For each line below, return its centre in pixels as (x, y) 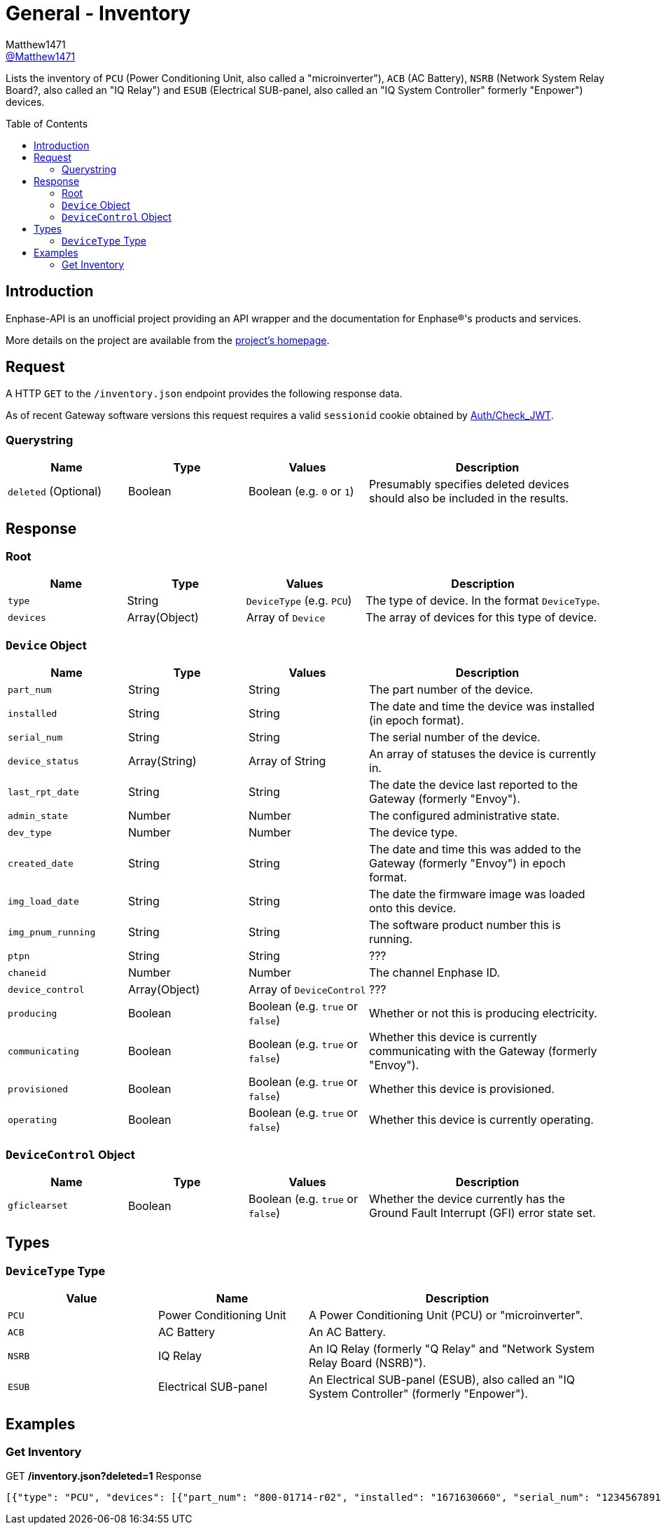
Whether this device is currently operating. (481, 1120)
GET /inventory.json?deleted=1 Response (104, 1476)
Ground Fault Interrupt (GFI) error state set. (482, 1212)
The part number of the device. (451, 690)
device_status (43, 761)
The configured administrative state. (465, 816)
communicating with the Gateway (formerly (483, 1051)
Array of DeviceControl (307, 990)
